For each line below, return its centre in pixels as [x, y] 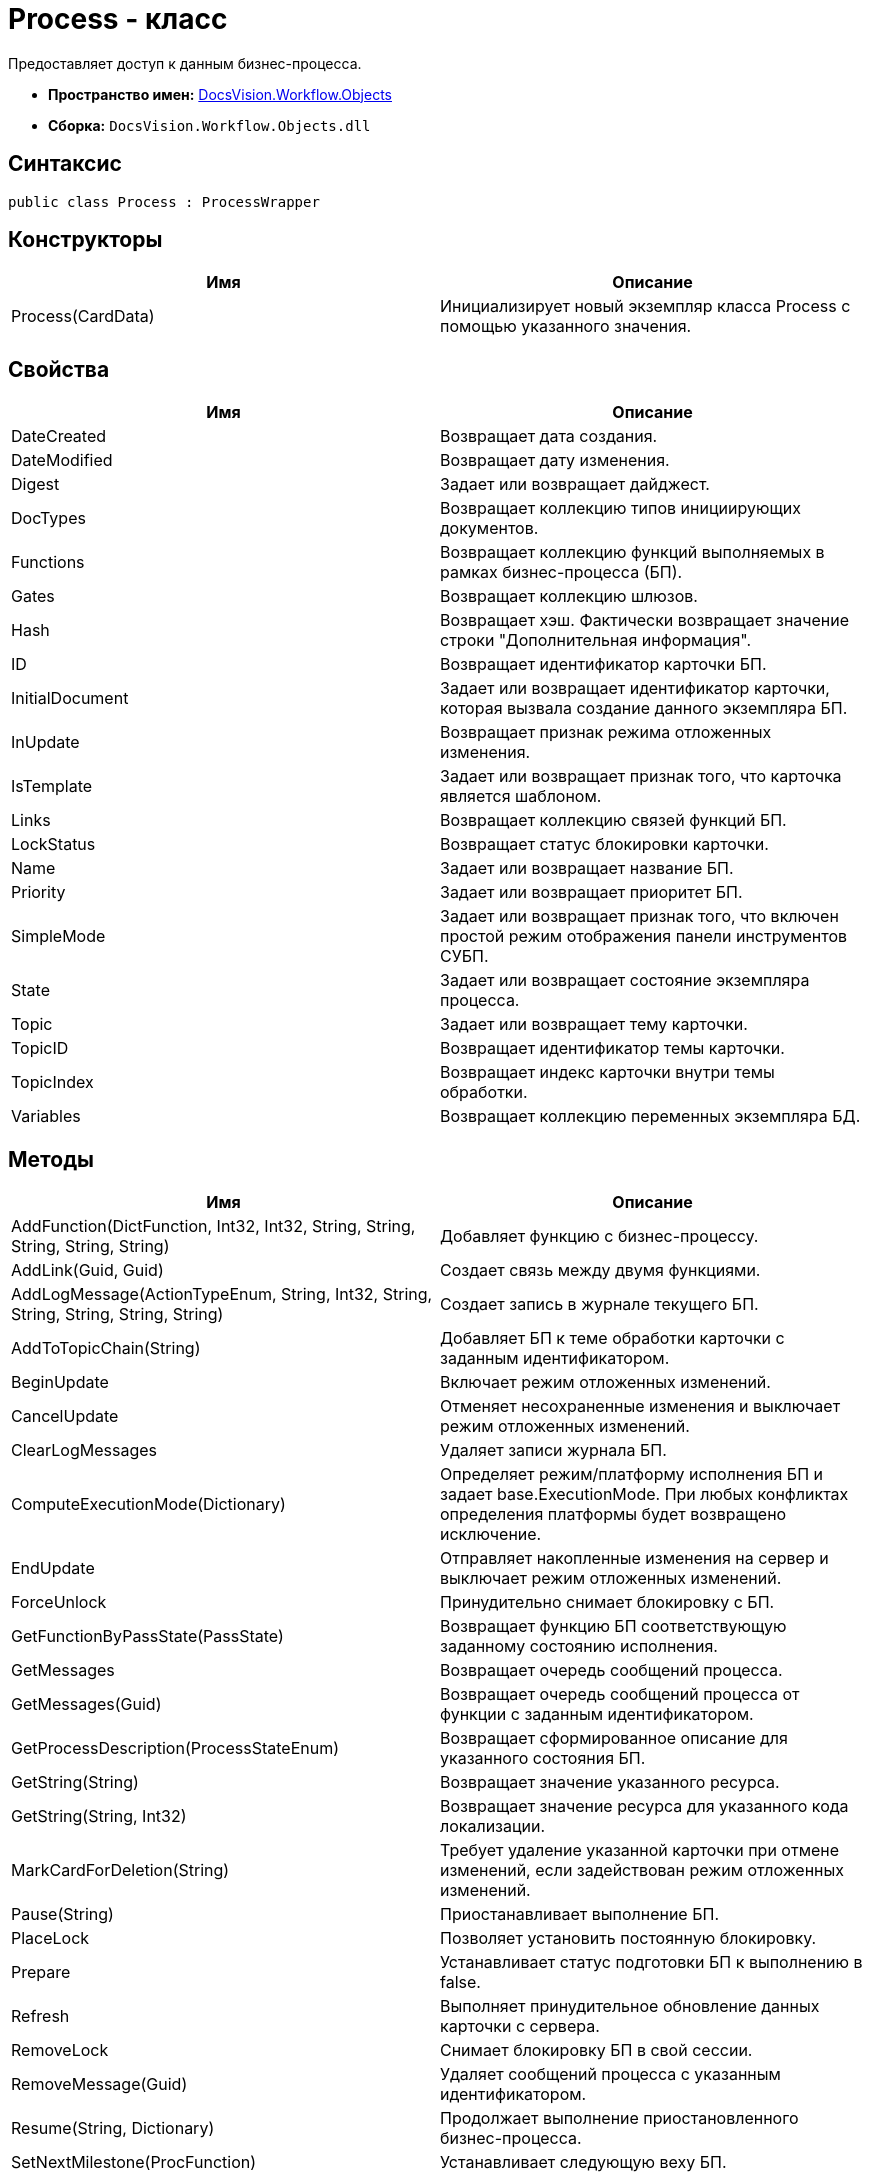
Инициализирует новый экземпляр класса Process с [645, 306]
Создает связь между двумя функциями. [600, 1270]
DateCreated [59, 436]
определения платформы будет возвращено [613, 1514]
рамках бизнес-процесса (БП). [561, 572]
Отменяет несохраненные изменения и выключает [640, 1406]
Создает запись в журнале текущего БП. [599, 1304]
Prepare [41, 1972]
